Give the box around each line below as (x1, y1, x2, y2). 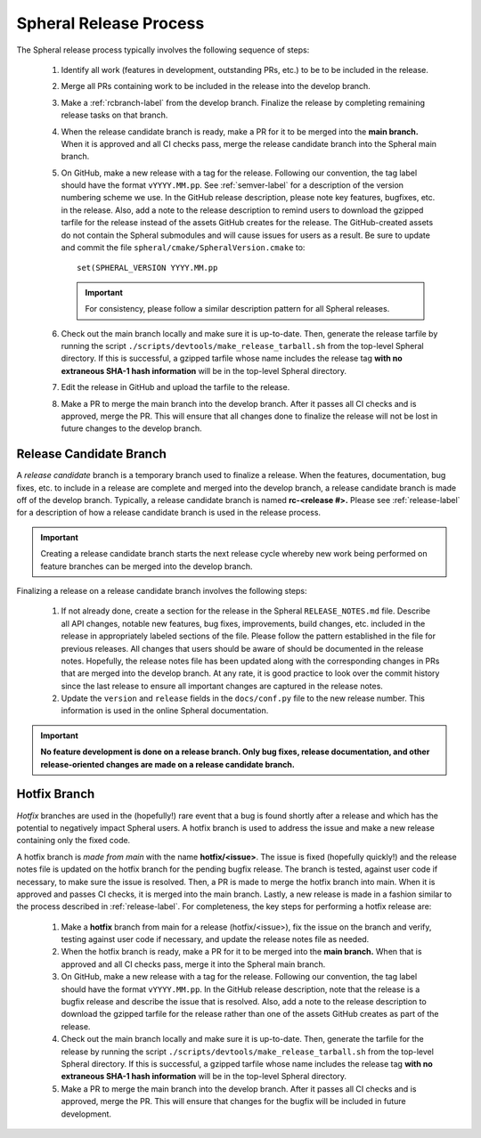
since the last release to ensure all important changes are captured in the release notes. (61, 680, 383, 691)
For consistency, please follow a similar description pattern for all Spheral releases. (85, 304, 390, 314)
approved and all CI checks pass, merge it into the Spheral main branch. (61, 958, 326, 970)
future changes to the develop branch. (61, 423, 202, 434)
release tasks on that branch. (61, 110, 168, 120)
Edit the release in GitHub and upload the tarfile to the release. (61, 382, 290, 393)
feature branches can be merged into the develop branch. (40, 561, 253, 572)
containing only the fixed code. (16, 835, 131, 846)
